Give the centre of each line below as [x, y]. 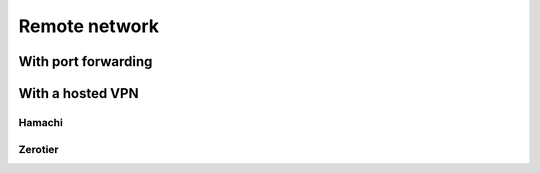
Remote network [89, 26]
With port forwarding [85, 61]
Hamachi [41, 122]
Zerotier [38, 149]
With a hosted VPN [78, 93]
